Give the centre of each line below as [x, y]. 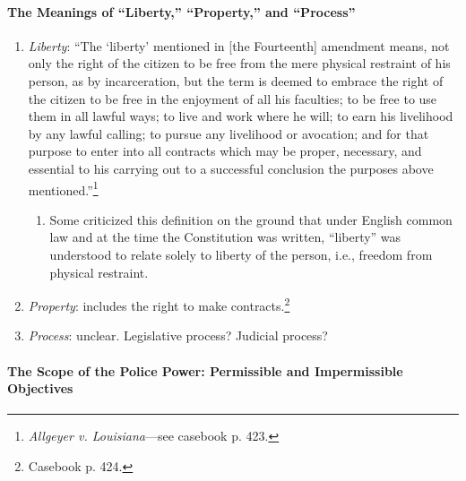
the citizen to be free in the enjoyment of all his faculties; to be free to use [233, 98]
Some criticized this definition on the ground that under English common [251, 219]
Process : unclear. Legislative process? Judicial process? [178, 335]
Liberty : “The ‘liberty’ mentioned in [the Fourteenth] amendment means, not [239, 45]
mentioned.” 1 [63, 188]
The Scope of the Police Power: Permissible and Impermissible [205, 370]
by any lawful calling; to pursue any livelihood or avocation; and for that [229, 133]
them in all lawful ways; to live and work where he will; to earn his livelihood [241, 116]
